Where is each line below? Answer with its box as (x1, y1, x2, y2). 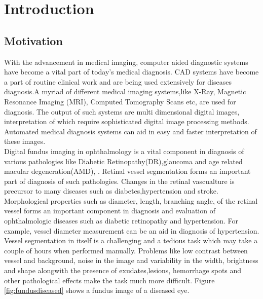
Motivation (4, 32, 63, 48)
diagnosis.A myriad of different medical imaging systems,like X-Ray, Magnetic (4, 86, 246, 97)
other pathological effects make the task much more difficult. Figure (4, 275, 215, 285)
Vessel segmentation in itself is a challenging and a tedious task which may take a (4, 235, 258, 246)
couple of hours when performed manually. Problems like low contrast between (4, 245, 248, 255)
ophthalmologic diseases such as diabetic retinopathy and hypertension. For (4, 215, 239, 226)
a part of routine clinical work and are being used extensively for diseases (4, 76, 232, 87)
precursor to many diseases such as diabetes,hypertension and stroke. (4, 185, 218, 196)
